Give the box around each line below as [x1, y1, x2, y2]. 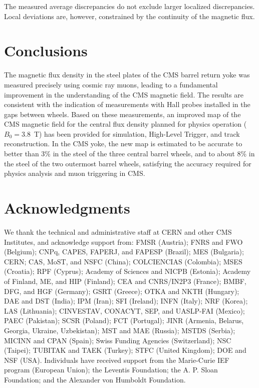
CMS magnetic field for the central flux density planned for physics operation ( [4, 119, 247, 129]
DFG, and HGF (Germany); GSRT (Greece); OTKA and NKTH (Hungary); [4, 285, 239, 296]
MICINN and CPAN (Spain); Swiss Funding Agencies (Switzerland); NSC [4, 335, 231, 345]
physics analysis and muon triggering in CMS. [4, 168, 145, 178]
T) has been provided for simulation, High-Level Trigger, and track [34, 128, 240, 139]
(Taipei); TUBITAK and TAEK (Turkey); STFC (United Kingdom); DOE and [4, 345, 246, 355]
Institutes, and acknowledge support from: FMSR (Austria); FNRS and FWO [4, 236, 243, 247]
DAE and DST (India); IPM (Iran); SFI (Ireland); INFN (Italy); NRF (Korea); [4, 296, 248, 306]
